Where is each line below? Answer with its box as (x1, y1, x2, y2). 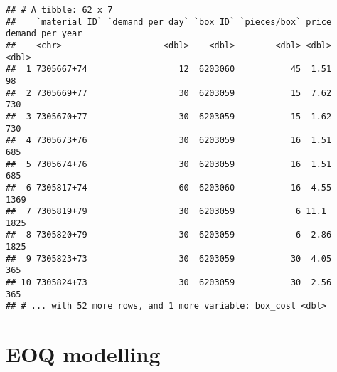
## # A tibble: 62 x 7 (6, 5, 113, 15)
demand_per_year (6, 28, 82, 39)
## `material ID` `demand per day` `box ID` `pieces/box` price (6, 16, 332, 27)
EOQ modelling (6, 339, 161, 368)
